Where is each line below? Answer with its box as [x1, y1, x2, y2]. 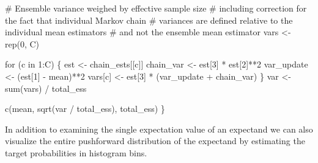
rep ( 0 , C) [5, 37, 40, 50]
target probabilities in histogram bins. [5, 146, 147, 159]
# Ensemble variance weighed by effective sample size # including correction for [5, 2, 307, 14]
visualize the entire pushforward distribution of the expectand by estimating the [5, 134, 305, 147]
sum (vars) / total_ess [5, 81, 87, 94]
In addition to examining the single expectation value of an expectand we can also [5, 122, 313, 135]
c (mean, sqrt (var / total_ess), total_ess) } [5, 102, 165, 115]
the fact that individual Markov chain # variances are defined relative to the [5, 13, 293, 26]
